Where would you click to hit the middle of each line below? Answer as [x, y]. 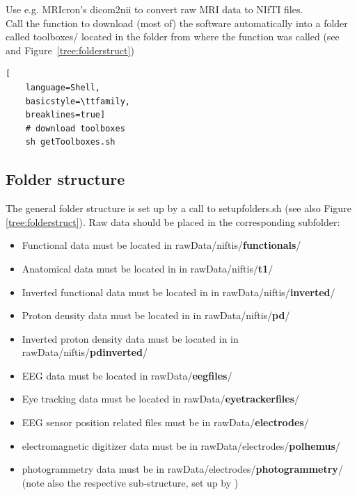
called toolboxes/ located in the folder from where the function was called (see [173, 36]
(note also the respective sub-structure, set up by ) [130, 482]
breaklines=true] [65, 115]
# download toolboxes [75, 128]
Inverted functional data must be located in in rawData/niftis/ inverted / [178, 292]
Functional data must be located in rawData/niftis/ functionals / [161, 245]
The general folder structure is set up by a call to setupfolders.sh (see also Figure [178, 208]
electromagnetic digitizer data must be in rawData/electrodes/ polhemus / [181, 445]
